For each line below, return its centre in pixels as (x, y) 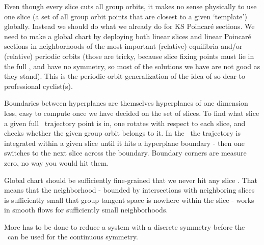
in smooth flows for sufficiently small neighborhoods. (86, 210)
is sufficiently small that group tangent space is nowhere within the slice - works (129, 200)
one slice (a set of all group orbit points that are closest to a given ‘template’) (126, 16)
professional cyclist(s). (38, 86)
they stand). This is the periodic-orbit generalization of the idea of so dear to (125, 76)
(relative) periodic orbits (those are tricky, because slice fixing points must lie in (129, 56)
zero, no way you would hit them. (57, 162)
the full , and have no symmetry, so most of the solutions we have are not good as (132, 66)
